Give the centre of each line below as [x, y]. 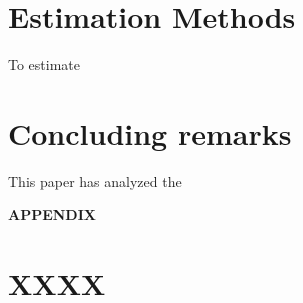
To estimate [44, 64]
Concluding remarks [150, 132]
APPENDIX [52, 214]
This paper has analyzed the [95, 180]
